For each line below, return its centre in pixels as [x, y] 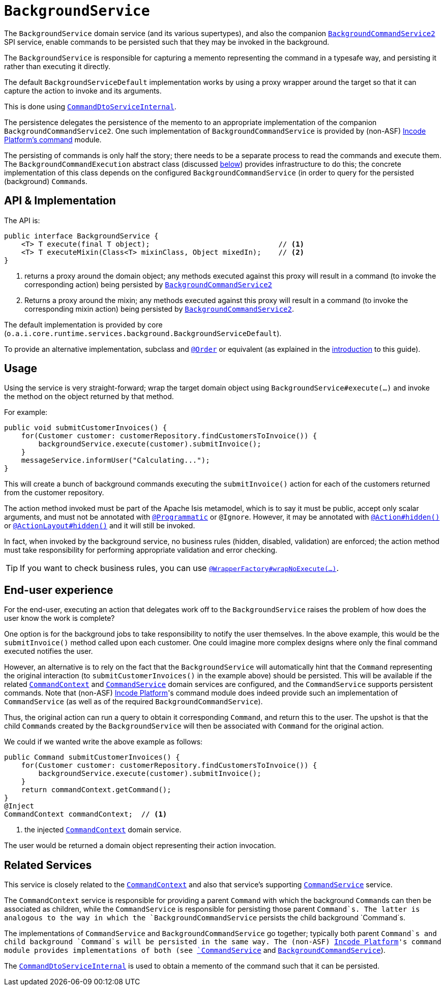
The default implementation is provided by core [83, 324]
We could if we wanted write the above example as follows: [103, 742]
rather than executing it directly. [57, 66]
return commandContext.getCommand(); [96, 790]
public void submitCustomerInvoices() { [86, 428]
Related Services [48, 865]
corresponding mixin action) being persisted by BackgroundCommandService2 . [159, 309]
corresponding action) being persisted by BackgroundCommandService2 [149, 284]
